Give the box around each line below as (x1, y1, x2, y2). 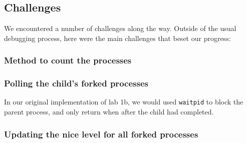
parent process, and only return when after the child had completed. (4, 106, 214, 117)
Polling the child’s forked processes (4, 77, 148, 89)
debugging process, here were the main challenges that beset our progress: (4, 32, 231, 43)
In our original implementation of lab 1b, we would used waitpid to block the (4, 96, 243, 107)
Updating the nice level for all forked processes (4, 127, 198, 140)
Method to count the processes (4, 54, 132, 66)
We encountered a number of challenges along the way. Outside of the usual (4, 23, 236, 33)
